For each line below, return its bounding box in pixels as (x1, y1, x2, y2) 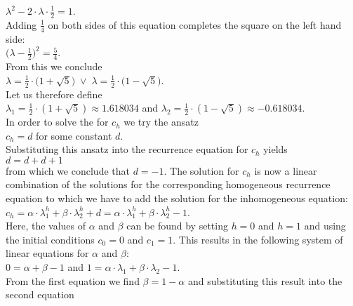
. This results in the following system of (173, 232, 343, 246)
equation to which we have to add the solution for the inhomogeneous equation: (6, 191, 348, 206)
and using (304, 218, 346, 233)
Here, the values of (6, 218, 86, 233)
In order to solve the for (6, 114, 109, 129)
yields (263, 142, 288, 157)
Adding (6, 17, 37, 32)
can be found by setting (126, 218, 228, 233)
